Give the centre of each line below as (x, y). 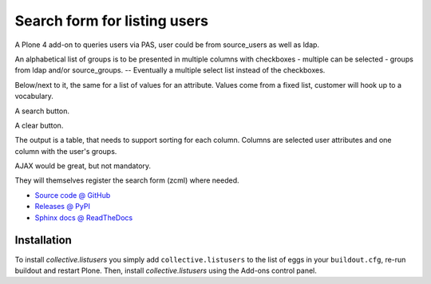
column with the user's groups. (66, 151)
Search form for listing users (112, 21)
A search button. (42, 111)
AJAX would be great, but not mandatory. (83, 166)
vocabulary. (34, 97)
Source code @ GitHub (73, 195)
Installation (43, 241)
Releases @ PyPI (63, 207)
